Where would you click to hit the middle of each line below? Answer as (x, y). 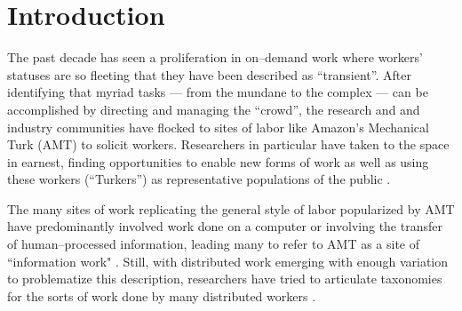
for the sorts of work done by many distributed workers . (162, 295)
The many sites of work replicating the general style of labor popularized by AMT (231, 208)
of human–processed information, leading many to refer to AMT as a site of (214, 244)
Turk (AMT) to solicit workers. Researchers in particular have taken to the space (228, 144)
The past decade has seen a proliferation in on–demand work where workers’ (215, 57)
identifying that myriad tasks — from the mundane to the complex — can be (218, 92)
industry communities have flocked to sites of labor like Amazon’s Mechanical (218, 127)
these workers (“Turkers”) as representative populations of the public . (199, 179)
